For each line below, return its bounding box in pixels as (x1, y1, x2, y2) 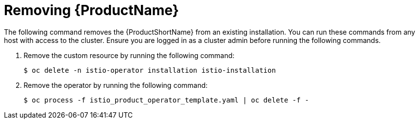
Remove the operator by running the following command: (24, 81, 208, 89)
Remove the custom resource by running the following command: (24, 51, 235, 60)
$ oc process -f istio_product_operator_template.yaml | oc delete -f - (24, 96, 309, 104)
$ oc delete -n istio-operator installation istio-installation (24, 66, 276, 74)
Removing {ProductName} (4, 2, 179, 19)
